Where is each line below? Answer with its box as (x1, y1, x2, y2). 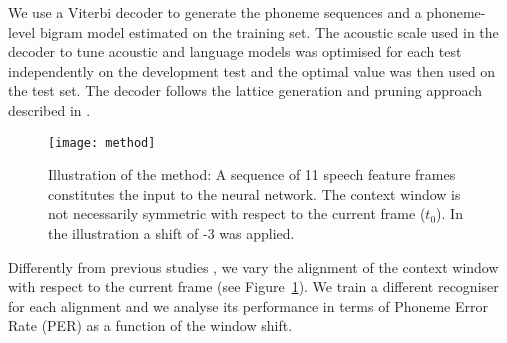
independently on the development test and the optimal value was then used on (8, 60, 496, 81)
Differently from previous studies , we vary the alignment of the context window (8, 256, 499, 277)
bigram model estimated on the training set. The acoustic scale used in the (39, 21, 499, 42)
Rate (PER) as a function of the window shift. (8, 315, 293, 336)
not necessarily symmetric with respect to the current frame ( (48, 203, 426, 224)
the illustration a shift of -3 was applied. (48, 223, 295, 243)
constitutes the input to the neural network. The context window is (48, 183, 461, 204)
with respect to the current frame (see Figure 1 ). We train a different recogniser (8, 276, 499, 297)
